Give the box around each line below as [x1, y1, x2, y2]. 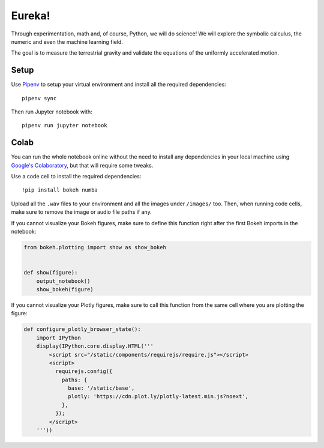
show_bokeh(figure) [36, 286, 94, 292]
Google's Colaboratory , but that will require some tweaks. [11, 162, 154, 169]
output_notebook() [36, 277, 91, 285]
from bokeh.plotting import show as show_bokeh [23, 244, 166, 251]
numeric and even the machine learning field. [11, 38, 123, 45]
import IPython [36, 334, 81, 341]
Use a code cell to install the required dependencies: [11, 173, 142, 180]
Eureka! [11, 9, 50, 22]
